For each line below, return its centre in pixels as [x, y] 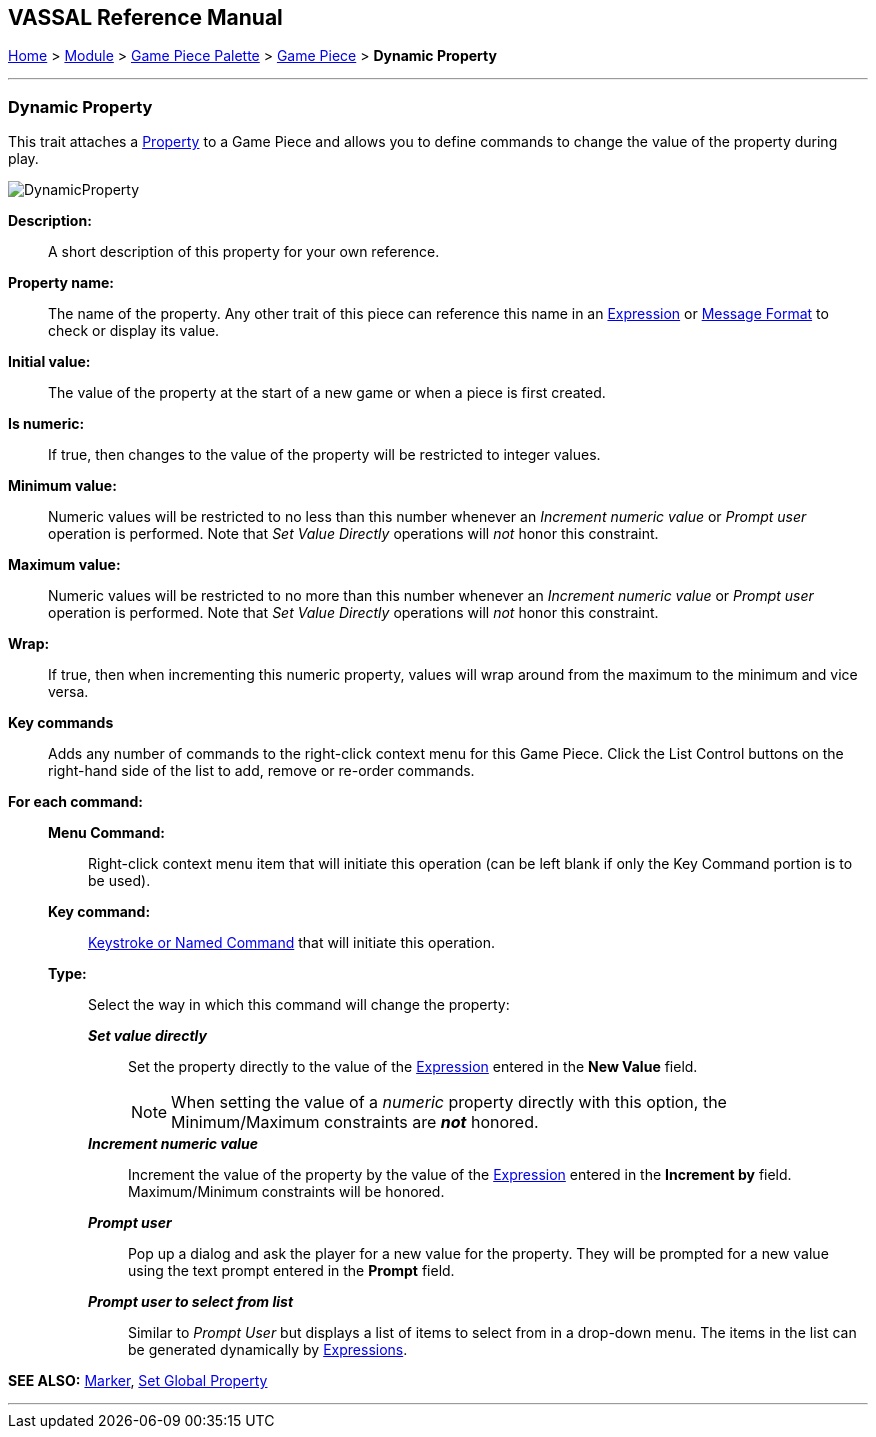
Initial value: [49, 362]
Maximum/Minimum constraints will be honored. [286, 1192]
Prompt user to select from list [191, 1302]
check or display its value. [134, 331]
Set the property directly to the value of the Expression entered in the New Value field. [413, 1067]
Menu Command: [106, 833]
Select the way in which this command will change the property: [299, 1005]
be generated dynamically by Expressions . [268, 1350]
